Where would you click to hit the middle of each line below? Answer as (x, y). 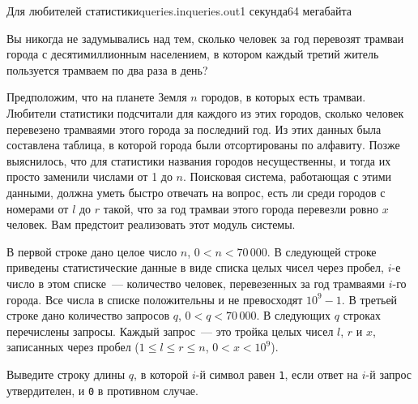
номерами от (38, 208)
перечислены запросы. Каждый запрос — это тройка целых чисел (170, 331)
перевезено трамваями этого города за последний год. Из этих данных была (194, 129)
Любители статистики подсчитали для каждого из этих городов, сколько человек (205, 112)
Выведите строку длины (66, 374)
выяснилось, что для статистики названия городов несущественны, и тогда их (199, 160)
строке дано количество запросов (88, 315)
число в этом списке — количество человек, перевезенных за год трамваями (196, 283)
